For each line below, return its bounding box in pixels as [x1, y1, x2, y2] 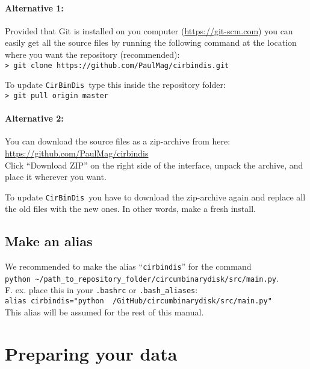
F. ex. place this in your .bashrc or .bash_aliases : [5, 284, 198, 296]
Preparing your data [5, 341, 178, 365]
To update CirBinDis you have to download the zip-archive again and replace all [5, 190, 306, 203]
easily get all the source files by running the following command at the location [5, 36, 297, 49]
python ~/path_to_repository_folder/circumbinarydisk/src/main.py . [5, 271, 279, 284]
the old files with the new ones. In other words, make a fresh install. [5, 202, 256, 215]
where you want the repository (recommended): [5, 48, 180, 60]
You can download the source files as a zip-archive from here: [5, 135, 231, 147]
